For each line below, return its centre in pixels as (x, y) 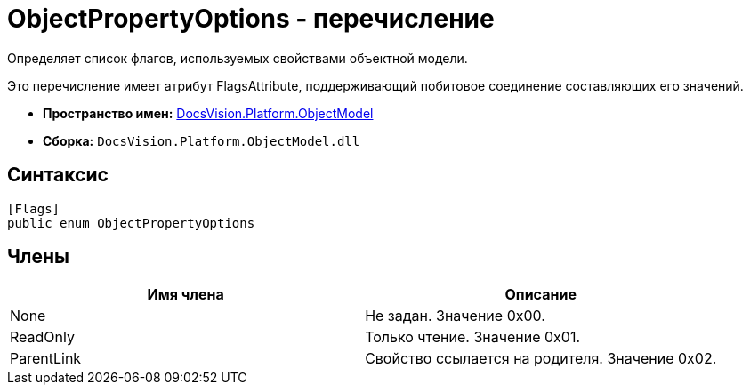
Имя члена (185, 295)
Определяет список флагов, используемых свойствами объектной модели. (238, 58)
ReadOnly (42, 337)
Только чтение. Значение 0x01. (473, 337)
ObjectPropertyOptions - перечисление (251, 19)
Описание (540, 295)
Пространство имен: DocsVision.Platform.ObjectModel (208, 113)
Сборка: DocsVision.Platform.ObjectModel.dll (202, 140)
